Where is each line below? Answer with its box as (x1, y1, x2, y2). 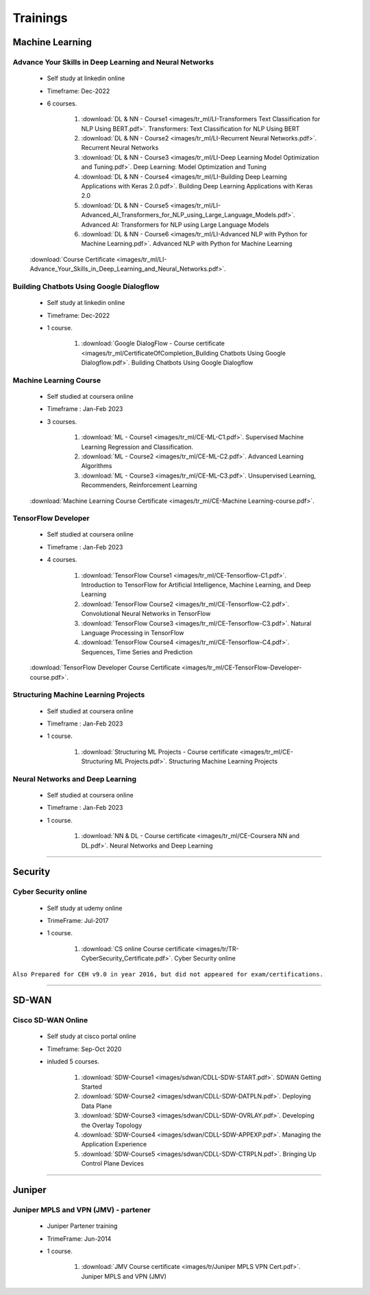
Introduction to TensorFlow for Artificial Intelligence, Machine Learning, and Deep (81, 581, 311, 589)
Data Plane (81, 1102, 112, 1110)
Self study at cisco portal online (47, 1032, 137, 1041)
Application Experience (81, 1140, 147, 1148)
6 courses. (47, 99, 77, 108)
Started (81, 1083, 103, 1091)
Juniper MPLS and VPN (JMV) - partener (12, 1205, 151, 1214)
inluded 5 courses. (47, 1057, 99, 1065)
